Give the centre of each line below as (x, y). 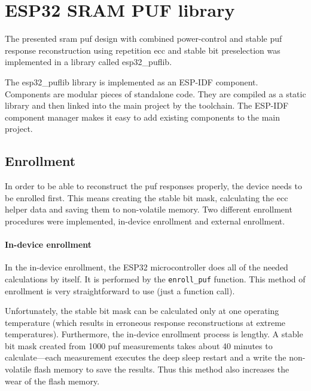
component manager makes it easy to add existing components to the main (142, 117)
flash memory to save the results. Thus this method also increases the (161, 369)
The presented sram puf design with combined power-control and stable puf (144, 39)
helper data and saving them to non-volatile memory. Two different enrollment (149, 209)
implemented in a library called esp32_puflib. (89, 62)
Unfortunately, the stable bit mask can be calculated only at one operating (142, 311)
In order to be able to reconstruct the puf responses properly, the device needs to (153, 186)
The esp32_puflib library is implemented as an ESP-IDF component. (132, 81)
